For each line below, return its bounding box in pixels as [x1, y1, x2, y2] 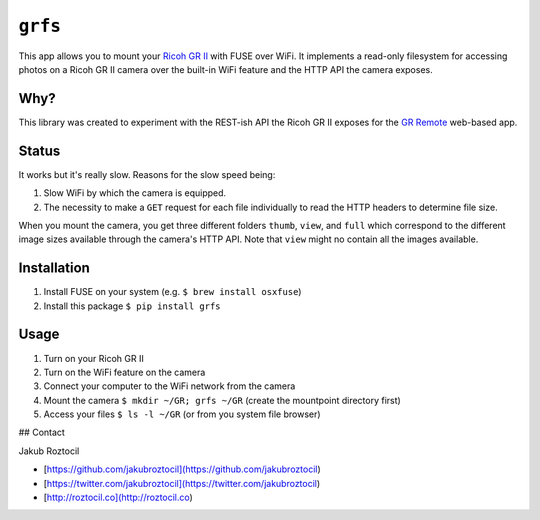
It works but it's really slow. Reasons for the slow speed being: [18, 168, 276, 180]
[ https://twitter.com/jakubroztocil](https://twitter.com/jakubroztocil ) [43, 477, 321, 489]
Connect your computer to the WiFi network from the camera [43, 380, 296, 392]
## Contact [18, 426, 65, 439]
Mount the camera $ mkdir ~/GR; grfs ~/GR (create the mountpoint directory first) [43, 394, 402, 406]
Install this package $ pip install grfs [43, 300, 221, 312]
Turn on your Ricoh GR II [43, 352, 144, 364]
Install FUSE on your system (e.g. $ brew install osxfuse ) [43, 286, 302, 298]
